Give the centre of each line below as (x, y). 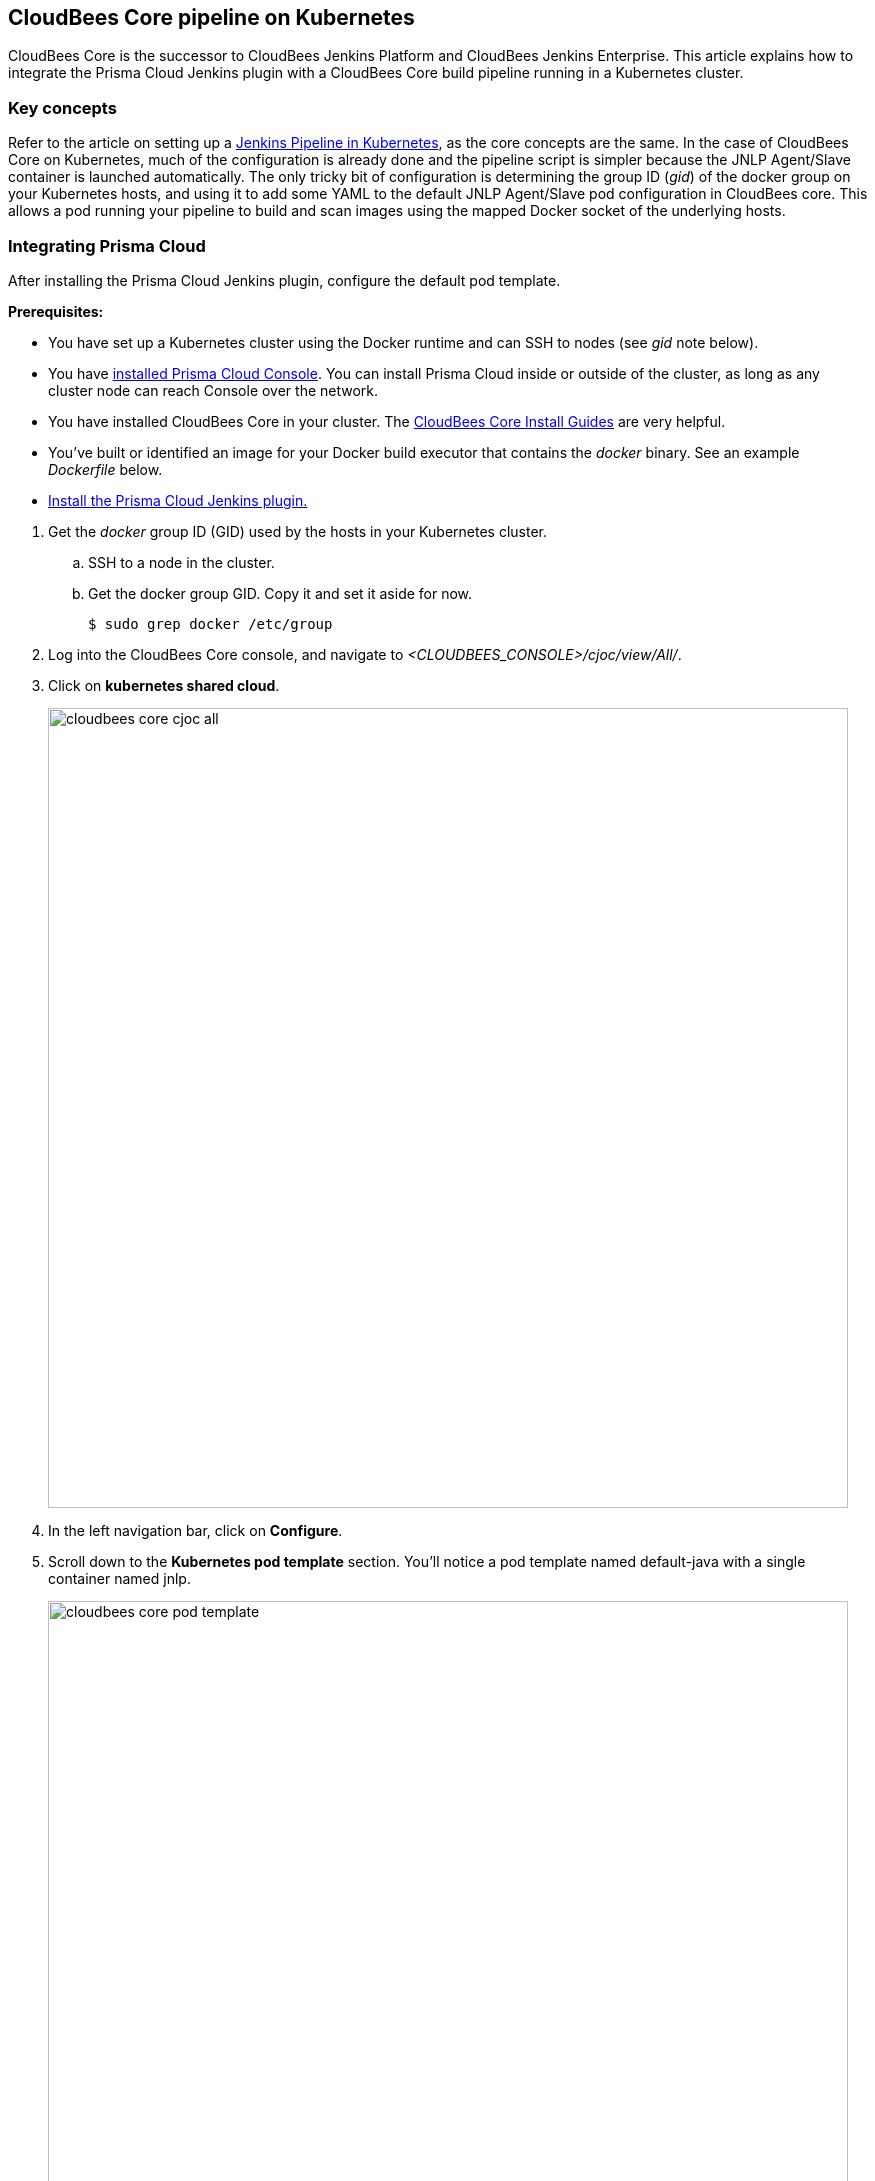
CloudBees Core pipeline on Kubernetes (211, 17)
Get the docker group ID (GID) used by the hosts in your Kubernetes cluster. (298, 531)
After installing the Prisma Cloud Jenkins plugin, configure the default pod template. (284, 280)
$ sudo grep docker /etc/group (210, 623)
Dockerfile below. (105, 469)
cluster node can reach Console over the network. (213, 390)
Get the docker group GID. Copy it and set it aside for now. (280, 593)
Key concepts (62, 107)
